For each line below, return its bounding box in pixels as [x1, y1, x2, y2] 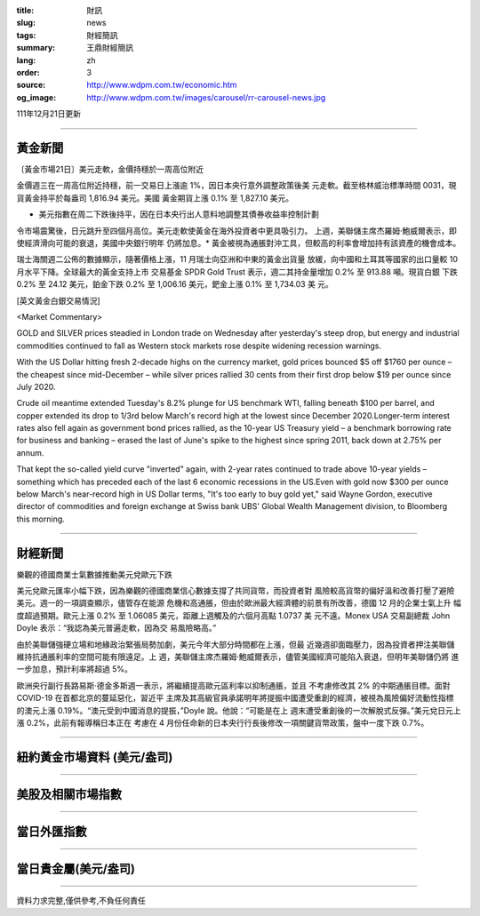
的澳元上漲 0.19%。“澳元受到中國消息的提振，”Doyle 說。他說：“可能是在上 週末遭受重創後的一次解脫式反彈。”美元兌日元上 [16, 705, 461, 715]
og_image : [16, 92, 57, 102]
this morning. [16, 514, 66, 524]
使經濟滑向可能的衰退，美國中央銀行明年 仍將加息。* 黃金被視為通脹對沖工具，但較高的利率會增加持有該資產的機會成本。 [16, 237, 461, 248]
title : [16, 5, 35, 15]
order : [16, 67, 40, 77]
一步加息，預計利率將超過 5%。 [16, 664, 132, 674]
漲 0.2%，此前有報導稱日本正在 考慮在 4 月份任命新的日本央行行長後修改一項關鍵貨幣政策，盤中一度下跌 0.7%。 [16, 718, 429, 728]
